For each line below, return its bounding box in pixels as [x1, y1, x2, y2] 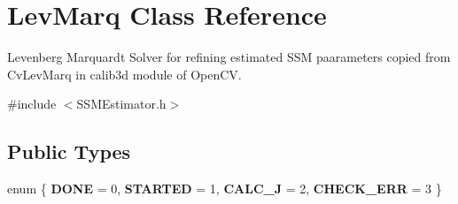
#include [7, 94, 57, 113]
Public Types [7, 138, 131, 165]
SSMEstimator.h [76, 94, 167, 113]
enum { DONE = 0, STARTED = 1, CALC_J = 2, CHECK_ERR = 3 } [7, 179, 442, 198]
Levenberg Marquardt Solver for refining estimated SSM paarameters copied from [7, 48, 451, 66]
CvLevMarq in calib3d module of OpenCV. [7, 64, 242, 83]
